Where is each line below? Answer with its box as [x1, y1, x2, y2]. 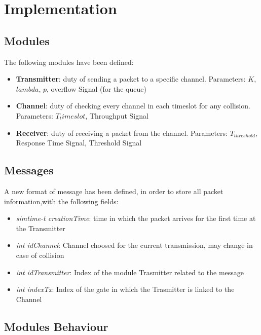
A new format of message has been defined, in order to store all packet [4, 185, 223, 196]
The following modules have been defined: [4, 56, 134, 67]
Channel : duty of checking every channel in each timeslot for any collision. [16, 100, 250, 111]
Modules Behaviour [4, 318, 108, 334]
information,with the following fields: [4, 196, 119, 206]
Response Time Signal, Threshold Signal [16, 137, 142, 148]
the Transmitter [16, 222, 65, 233]
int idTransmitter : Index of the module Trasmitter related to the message [16, 267, 244, 277]
